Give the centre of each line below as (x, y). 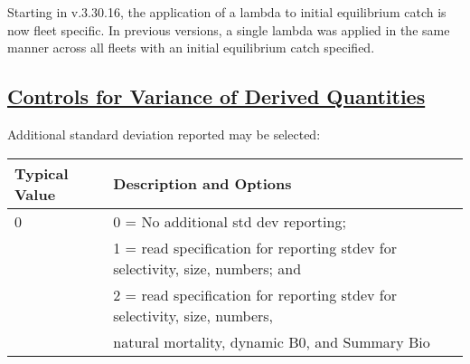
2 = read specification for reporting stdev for (255, 294)
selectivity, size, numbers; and (207, 268)
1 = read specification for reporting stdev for (255, 247)
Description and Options (202, 184)
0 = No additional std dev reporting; (230, 221)
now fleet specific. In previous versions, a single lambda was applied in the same (229, 29)
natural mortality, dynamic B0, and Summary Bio (272, 341)
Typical (42, 173)
